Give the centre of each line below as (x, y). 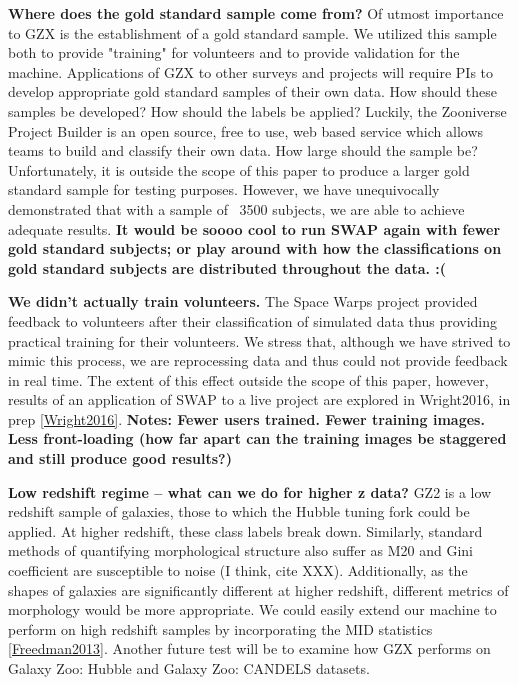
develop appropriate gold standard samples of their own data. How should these (253, 91)
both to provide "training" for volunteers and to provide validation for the (234, 52)
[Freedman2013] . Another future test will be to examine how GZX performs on (249, 648)
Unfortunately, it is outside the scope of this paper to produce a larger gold (239, 169)
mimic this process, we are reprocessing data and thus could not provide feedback (258, 360)
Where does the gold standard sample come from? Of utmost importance (256, 13)
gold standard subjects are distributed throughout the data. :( (227, 267)
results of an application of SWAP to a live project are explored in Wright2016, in (259, 399)
